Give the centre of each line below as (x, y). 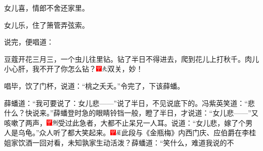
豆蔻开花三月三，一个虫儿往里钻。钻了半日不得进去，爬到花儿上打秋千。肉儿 (131, 59)
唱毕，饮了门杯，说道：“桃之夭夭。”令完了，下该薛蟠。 (94, 85)
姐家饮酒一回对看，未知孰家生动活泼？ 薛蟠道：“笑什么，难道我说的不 (119, 142)
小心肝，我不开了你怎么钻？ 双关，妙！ (74, 69)
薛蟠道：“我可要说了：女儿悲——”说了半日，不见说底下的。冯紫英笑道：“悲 (129, 103)
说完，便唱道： (29, 42)
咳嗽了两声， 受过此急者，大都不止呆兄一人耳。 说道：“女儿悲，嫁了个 (125, 122)
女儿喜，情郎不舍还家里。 (47, 8)
